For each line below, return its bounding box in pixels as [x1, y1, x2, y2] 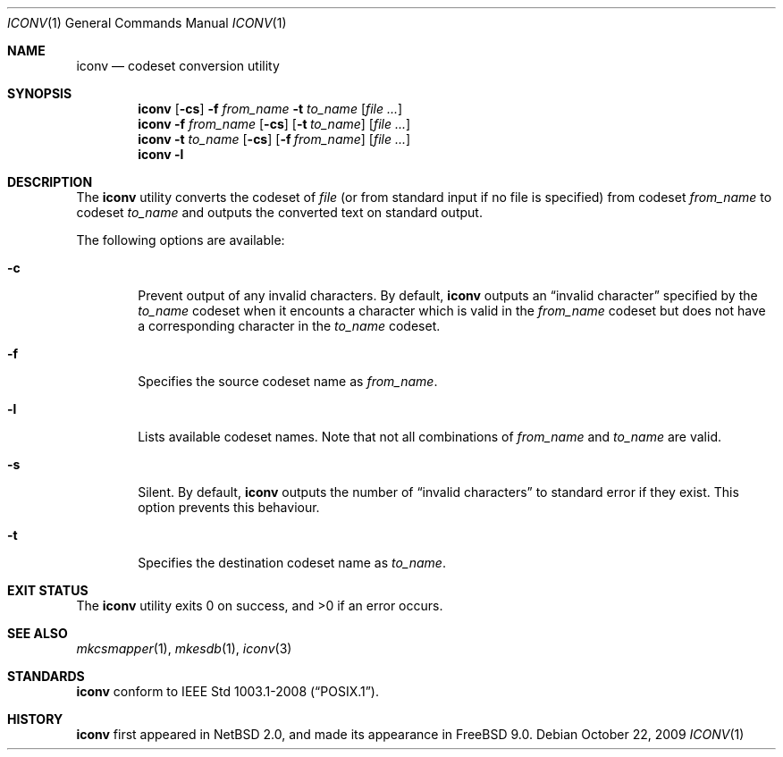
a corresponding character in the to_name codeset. [138, 318, 441, 333]
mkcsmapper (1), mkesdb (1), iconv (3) [76, 641, 292, 656]
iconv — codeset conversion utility [76, 58, 280, 73]
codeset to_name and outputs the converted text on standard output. [76, 205, 483, 220]
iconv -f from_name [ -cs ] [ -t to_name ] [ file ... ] [138, 116, 411, 131]
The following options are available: [76, 232, 285, 248]
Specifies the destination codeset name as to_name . [138, 555, 446, 570]
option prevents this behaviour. [138, 500, 320, 515]
